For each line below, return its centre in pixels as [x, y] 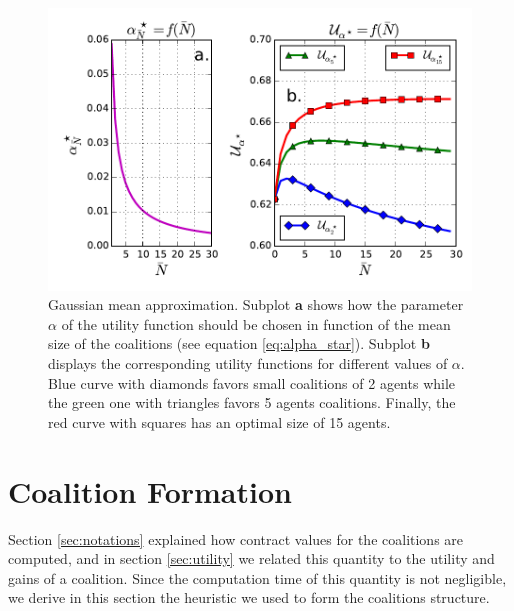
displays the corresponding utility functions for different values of [248, 363]
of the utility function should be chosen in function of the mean [256, 323]
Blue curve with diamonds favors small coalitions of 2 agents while [252, 382]
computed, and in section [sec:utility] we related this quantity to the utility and [251, 558]
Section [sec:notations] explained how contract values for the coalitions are [236, 538]
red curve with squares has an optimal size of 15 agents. [219, 421]
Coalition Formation [150, 490]
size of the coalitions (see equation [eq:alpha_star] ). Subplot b [239, 343]
